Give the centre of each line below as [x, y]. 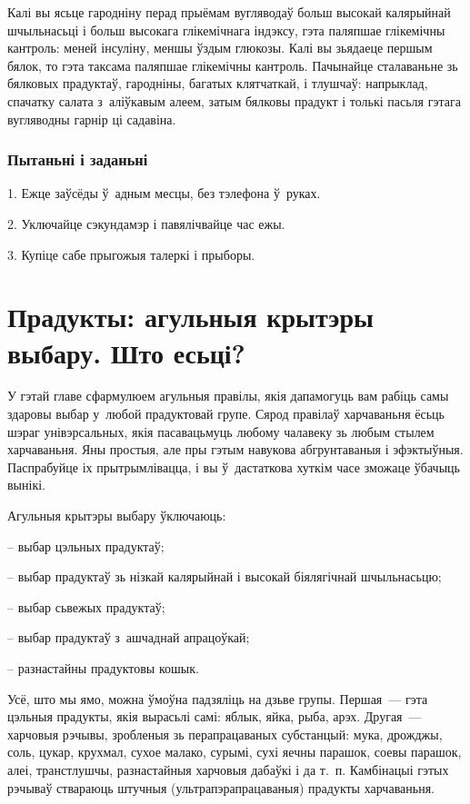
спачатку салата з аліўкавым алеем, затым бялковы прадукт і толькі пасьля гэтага [234, 100]
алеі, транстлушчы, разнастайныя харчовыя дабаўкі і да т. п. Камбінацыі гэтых [228, 769]
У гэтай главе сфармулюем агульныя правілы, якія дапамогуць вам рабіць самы [228, 396]
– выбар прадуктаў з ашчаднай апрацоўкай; [129, 637]
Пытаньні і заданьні [78, 159]
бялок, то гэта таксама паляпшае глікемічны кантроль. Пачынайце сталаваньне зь [233, 65]
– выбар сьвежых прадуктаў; [86, 606]
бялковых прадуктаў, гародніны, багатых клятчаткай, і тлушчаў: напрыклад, [218, 83]
